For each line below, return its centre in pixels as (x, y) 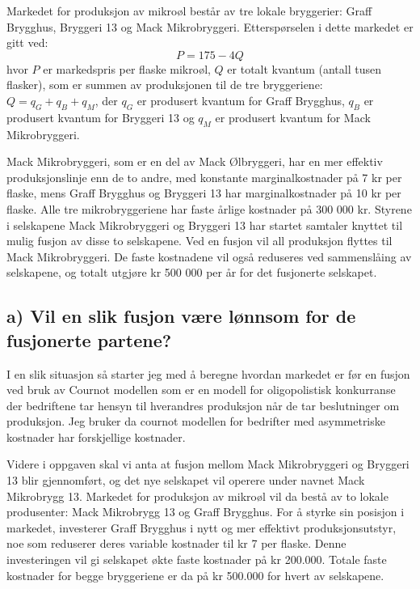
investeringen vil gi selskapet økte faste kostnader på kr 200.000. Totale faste (197, 559)
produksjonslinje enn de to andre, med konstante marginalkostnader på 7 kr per (204, 177)
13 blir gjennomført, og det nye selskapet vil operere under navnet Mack (186, 480)
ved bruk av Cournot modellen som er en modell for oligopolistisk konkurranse (201, 390)
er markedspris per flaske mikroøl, (127, 68)
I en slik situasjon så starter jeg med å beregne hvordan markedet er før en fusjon (208, 373)
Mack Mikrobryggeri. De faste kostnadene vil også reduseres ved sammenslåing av (209, 256)
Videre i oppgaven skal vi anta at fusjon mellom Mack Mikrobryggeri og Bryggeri (208, 464)
